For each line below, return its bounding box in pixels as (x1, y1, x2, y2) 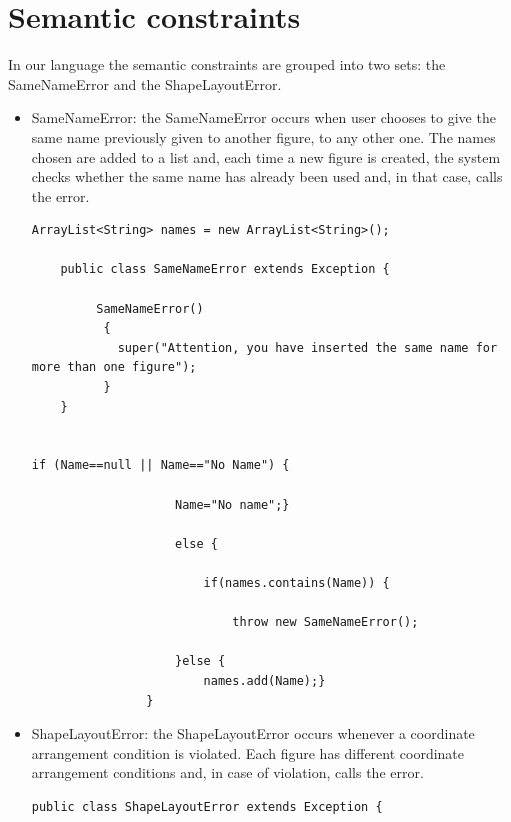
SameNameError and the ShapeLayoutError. (8, 73, 282, 94)
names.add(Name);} (203, 673, 326, 688)
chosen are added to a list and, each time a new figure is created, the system (31, 146, 501, 167)
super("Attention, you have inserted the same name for (117, 340, 498, 355)
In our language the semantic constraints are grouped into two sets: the (8, 54, 446, 75)
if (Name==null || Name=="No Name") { (31, 458, 290, 473)
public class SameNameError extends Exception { (60, 262, 390, 277)
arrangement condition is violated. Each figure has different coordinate (31, 742, 465, 763)
